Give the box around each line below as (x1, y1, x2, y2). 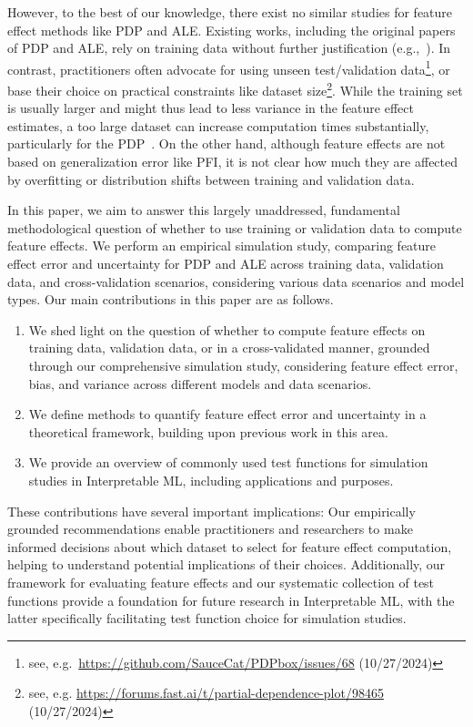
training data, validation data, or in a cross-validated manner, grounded (28, 338, 430, 357)
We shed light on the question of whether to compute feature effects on (28, 320, 426, 339)
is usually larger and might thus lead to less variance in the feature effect (7, 98, 414, 118)
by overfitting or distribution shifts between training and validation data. (7, 169, 415, 189)
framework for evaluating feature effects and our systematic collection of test (7, 572, 435, 591)
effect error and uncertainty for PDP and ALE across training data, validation (7, 254, 444, 273)
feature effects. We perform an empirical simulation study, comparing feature (7, 236, 437, 255)
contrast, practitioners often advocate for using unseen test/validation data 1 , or (7, 56, 450, 78)
